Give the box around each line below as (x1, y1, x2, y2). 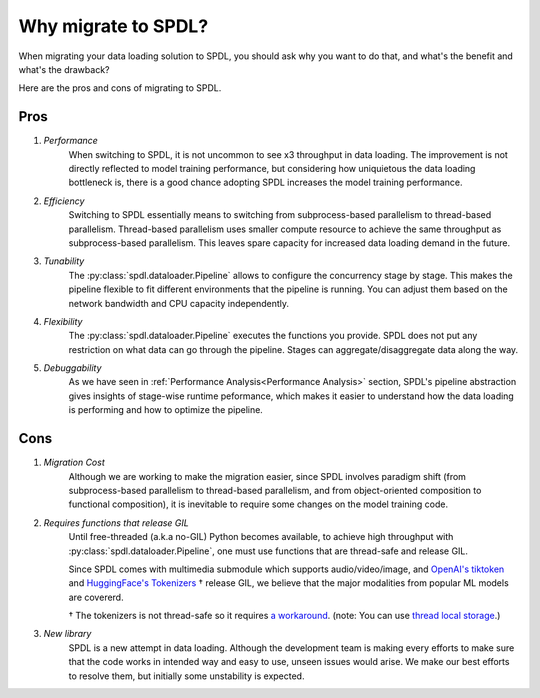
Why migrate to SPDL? (18, 15, 209, 37)
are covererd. (68, 591, 124, 603)
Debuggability (43, 362, 102, 374)
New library (43, 628, 92, 640)
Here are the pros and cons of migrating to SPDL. (18, 82, 222, 94)
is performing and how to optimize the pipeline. (68, 404, 264, 416)
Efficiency (43, 195, 85, 207)
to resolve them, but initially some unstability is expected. (68, 670, 305, 682)
